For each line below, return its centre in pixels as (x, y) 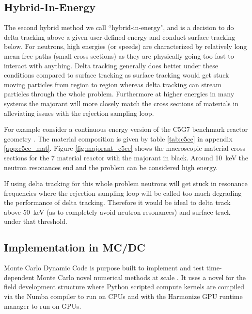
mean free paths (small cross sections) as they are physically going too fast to (119, 55)
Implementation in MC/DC (75, 247)
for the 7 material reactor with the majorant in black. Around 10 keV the (139, 157)
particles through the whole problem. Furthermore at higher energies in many (119, 94)
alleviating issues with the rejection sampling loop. (79, 113)
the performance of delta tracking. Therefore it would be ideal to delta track (117, 202)
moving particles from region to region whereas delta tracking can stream (113, 84)
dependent (19, 277)
